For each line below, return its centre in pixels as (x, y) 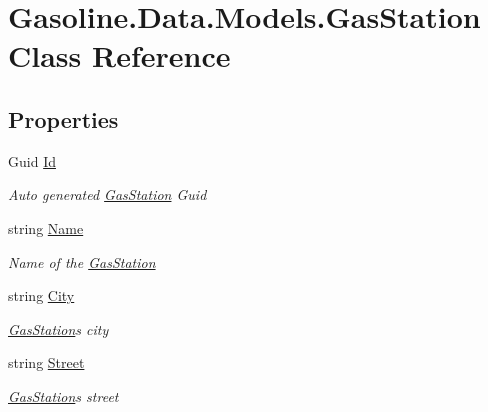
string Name (46, 227)
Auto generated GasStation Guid (107, 194)
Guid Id (32, 160)
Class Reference (119, 55)
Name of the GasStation (82, 261)
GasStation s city (58, 328)
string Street (46, 362)
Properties (63, 118)
